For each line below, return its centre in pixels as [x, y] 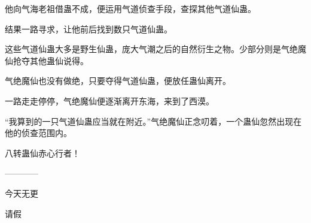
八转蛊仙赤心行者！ [42, 153]
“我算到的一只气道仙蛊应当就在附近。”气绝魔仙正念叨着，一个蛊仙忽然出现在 [153, 121]
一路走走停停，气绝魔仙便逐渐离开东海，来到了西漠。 [109, 100]
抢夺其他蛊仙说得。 [51, 60]
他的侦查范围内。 [38, 133]
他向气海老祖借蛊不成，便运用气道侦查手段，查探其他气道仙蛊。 [130, 8]
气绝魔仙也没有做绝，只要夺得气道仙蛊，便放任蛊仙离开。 [118, 81]
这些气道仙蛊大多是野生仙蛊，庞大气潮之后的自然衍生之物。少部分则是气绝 [151, 49]
